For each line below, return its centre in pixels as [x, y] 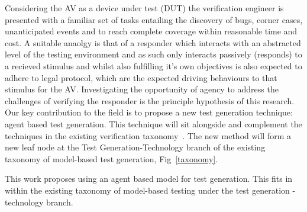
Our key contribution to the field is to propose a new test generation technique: [149, 112]
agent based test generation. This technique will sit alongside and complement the [153, 123]
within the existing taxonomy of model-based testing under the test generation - [150, 190]
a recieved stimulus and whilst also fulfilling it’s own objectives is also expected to [153, 65]
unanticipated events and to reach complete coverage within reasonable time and [151, 31]
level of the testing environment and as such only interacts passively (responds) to [153, 54]
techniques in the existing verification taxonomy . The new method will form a [148, 135]
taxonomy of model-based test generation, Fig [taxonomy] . [112, 158]
